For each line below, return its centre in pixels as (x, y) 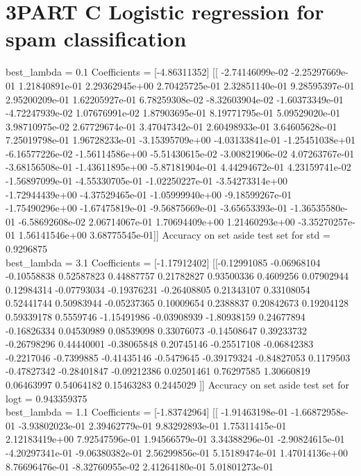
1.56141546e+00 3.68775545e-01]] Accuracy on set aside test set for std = (174, 235)
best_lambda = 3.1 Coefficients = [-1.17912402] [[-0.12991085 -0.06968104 (163, 262)
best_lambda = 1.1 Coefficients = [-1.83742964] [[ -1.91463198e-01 (147, 412)
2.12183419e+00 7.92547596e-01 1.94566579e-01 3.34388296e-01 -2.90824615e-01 (175, 439)
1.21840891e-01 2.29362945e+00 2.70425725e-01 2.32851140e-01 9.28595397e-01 (186, 85)
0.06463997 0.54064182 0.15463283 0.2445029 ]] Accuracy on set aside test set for (177, 384)
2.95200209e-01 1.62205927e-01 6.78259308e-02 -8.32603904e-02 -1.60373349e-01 (175, 99)
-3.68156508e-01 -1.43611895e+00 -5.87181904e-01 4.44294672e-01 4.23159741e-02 (178, 167)
